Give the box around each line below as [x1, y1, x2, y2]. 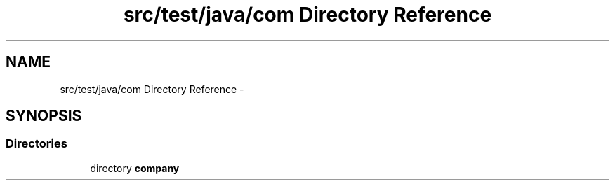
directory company [90, 162, 180, 174]
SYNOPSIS [6, 107, 82, 125]
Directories [6, 136, 67, 151]
